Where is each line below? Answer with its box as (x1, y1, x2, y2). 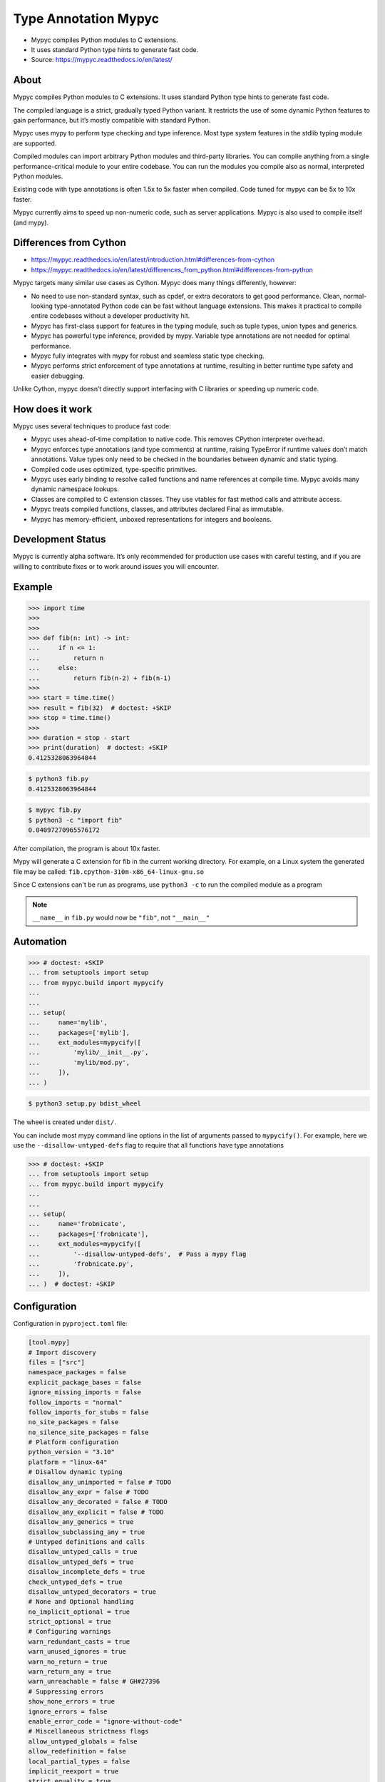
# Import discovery (28, 1348, 96, 1356)
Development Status (13, 533, 106, 545)
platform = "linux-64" (28, 1458, 108, 1466)
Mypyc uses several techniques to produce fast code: (13, 422, 171, 431)
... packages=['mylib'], (28, 1029, 130, 1036)
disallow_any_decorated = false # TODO (28, 1498, 168, 1506)
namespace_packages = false (28, 1369, 126, 1376)
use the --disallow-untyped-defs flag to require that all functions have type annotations (13, 1141, 284, 1149)
